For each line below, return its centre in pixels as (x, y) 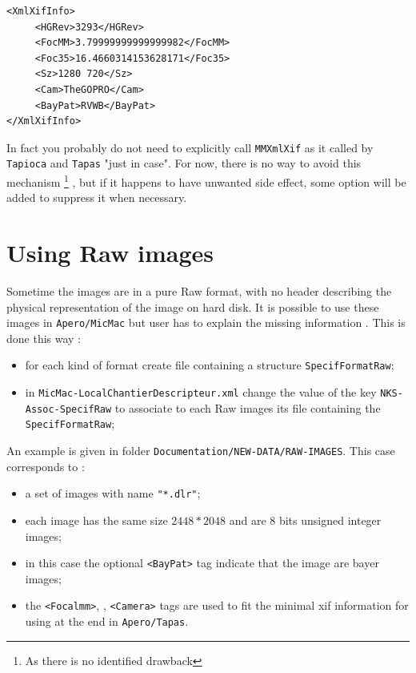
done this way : (44, 338)
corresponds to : (46, 466)
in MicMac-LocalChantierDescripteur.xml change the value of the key (201, 392)
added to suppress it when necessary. (97, 197)
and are (248, 520)
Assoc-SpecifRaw (68, 409)
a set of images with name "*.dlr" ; (113, 493)
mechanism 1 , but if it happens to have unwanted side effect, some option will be (206, 181)
